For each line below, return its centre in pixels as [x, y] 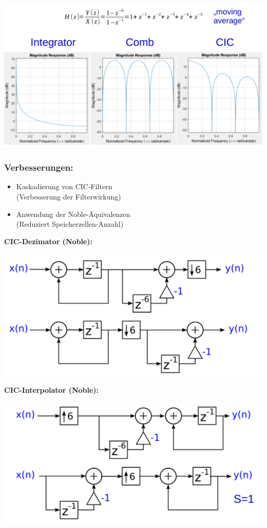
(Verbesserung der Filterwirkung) [69, 196]
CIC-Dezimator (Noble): [49, 241]
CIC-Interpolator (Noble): [52, 389]
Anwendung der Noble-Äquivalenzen [73, 214]
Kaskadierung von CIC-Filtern [64, 186]
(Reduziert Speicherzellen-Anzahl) [70, 224]
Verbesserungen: [39, 167]
